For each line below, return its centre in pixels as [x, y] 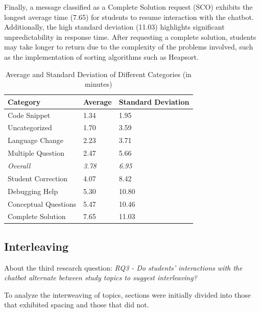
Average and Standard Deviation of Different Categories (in [98, 74]
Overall [19, 165]
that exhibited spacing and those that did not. [77, 305]
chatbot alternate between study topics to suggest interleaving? [101, 278]
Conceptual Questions [42, 203]
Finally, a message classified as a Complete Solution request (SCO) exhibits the [128, 7]
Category [24, 101]
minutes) [99, 84]
